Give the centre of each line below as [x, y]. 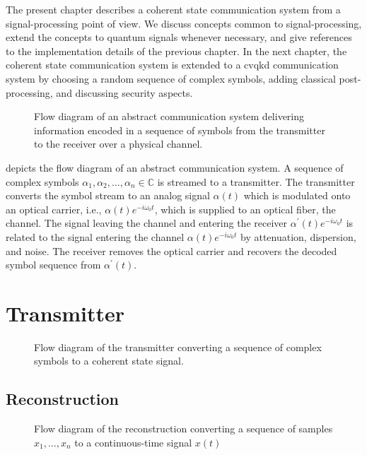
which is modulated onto [297, 195]
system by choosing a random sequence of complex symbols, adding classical [171, 78]
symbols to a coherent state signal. [109, 361]
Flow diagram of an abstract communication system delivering [169, 116]
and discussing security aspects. [124, 92]
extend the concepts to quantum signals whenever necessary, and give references [179, 37]
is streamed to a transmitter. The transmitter [256, 181]
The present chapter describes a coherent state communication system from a [173, 9]
